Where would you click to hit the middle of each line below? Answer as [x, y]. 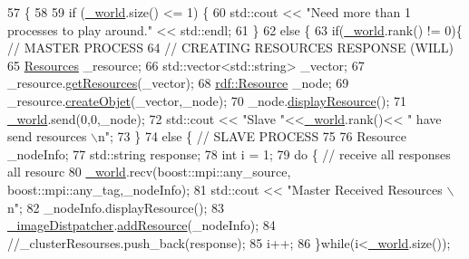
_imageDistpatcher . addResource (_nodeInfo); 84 [142, 225]
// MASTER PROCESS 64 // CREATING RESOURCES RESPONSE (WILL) [230, 48]
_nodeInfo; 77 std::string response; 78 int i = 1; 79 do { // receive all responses [229, 153]
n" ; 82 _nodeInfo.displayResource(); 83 [116, 207]
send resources [47, 136]
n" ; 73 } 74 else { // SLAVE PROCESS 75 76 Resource [252, 136]
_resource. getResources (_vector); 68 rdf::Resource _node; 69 [178, 83]
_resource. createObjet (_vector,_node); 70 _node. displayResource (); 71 [207, 100]
